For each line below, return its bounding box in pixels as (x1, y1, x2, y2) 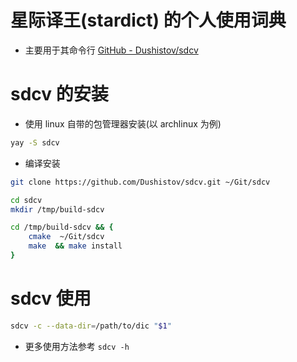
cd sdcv (10, 195, 43, 205)
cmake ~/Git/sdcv (28, 232, 105, 242)
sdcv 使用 (10, 287, 92, 310)
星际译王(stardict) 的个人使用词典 (10, 9, 287, 32)
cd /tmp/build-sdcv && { (10, 222, 114, 233)
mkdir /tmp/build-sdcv (10, 204, 105, 215)
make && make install (28, 241, 123, 251)
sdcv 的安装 (10, 83, 109, 106)
